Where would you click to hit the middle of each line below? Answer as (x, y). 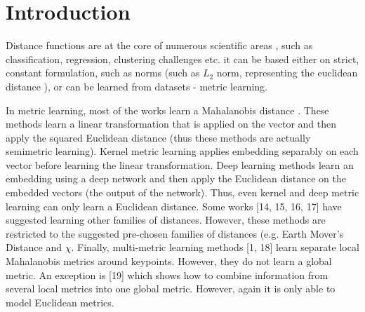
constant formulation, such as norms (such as (103, 73)
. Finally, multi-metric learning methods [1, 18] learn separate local (215, 247)
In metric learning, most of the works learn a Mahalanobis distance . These (167, 110)
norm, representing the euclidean (287, 73)
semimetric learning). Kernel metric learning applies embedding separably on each (182, 151)
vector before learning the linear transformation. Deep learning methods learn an (180, 164)
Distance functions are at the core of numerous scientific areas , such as (159, 45)
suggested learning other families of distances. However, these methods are (166, 220)
